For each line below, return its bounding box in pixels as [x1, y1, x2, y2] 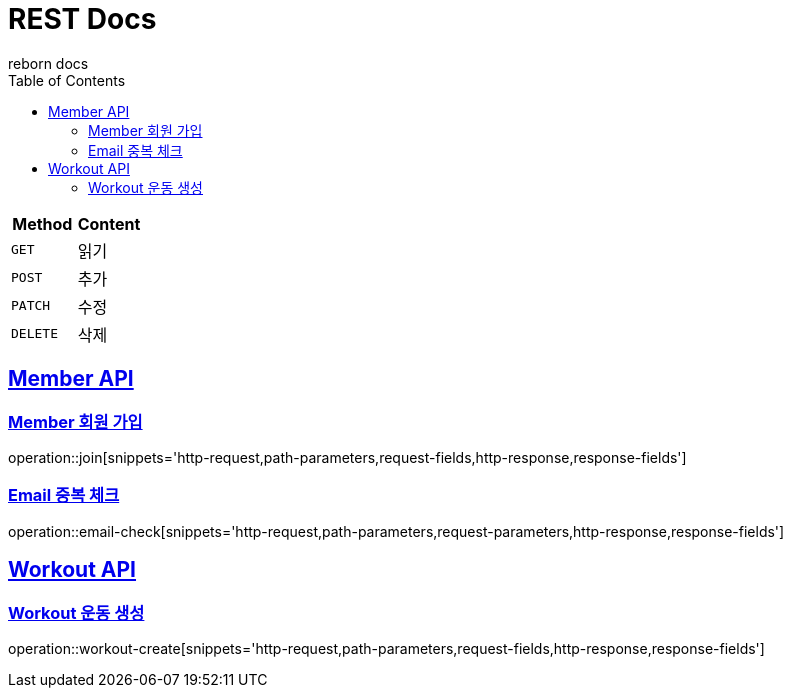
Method [12, 213, 73, 234]
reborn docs [8, 54, 89, 72]
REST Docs [8, 2, 157, 36]
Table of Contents [8, 71, 126, 89]
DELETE [11, 326, 58, 342]
